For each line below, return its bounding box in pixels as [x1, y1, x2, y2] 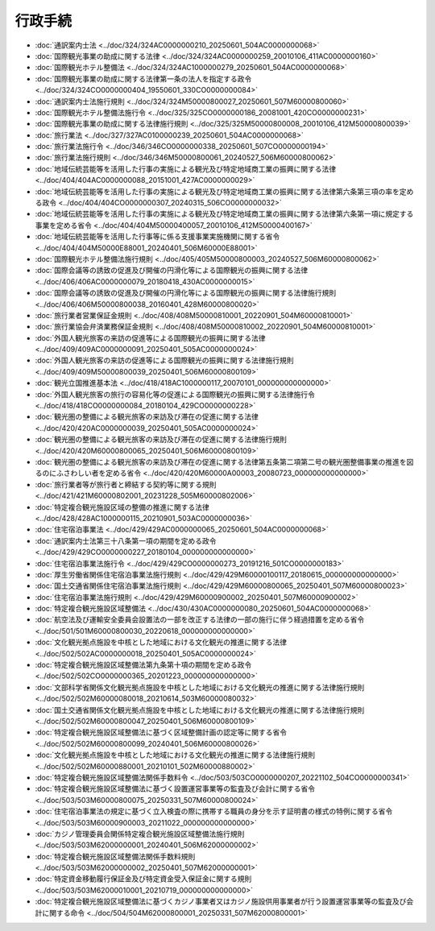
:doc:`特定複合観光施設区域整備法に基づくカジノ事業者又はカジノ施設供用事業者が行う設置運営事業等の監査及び [35, 896, 407, 906]
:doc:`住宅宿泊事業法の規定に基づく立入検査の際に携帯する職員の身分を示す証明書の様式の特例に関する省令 [35, 806, 393, 817]
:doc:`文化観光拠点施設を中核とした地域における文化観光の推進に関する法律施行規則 [35, 750, 316, 760]
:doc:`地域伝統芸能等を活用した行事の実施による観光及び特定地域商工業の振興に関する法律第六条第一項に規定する [35, 209, 414, 219]
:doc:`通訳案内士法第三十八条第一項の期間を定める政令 [35, 536, 217, 545]
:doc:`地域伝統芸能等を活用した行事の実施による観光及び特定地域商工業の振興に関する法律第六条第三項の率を [35, 186, 400, 197]
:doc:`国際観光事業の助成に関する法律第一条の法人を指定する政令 [35, 73, 252, 84]
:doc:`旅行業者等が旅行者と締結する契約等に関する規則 [35, 479, 217, 489]
